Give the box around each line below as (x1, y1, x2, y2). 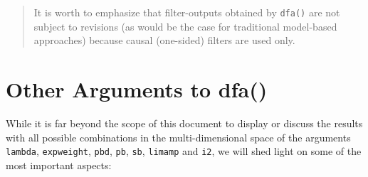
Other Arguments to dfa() (6, 75, 268, 104)
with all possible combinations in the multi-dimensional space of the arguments (6, 129, 351, 144)
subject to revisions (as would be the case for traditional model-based (33, 18, 337, 33)
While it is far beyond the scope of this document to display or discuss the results (6, 115, 363, 130)
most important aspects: (6, 157, 112, 172)
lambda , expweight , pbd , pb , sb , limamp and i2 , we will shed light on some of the (6, 144, 362, 159)
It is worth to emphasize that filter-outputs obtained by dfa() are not (33, 5, 340, 19)
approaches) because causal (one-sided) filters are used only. (33, 33, 295, 48)
